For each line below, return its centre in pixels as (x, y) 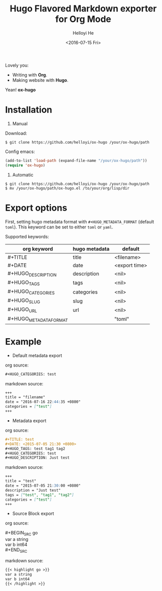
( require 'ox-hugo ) (25, 165)
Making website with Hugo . (40, 80)
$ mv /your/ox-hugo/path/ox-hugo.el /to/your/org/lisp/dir (67, 188)
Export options (36, 208)
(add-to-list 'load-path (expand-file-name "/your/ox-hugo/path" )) (76, 160)
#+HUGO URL (22, 310)
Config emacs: (20, 151)
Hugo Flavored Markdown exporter (83, 9)
